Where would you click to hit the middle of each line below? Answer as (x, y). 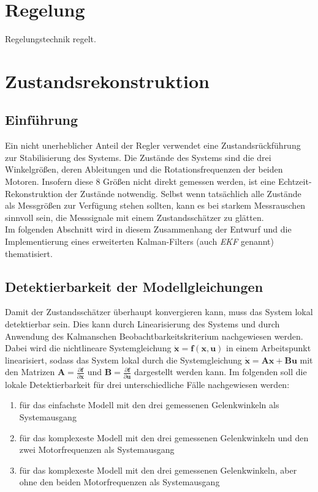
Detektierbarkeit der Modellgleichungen (134, 286)
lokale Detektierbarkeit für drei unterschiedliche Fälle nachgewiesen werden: (147, 384)
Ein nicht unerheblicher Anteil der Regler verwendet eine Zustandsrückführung (153, 145)
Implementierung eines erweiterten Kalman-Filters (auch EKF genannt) (140, 241)
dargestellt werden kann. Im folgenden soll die (220, 372)
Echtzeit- (295, 181)
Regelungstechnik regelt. (51, 39)
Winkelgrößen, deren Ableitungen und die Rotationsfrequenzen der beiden (144, 169)
